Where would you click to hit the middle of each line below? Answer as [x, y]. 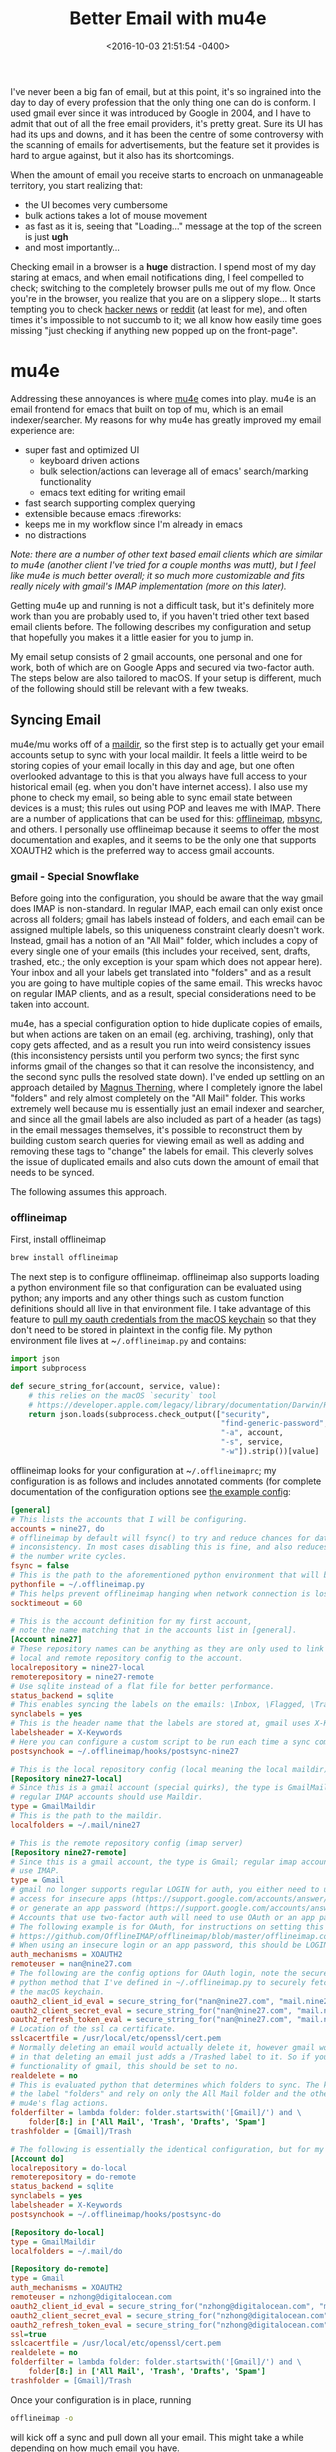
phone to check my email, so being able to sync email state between [151, 797]
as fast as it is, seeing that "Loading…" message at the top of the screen [173, 226]
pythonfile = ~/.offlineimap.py [77, 1584]
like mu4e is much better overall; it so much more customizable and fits [157, 575]
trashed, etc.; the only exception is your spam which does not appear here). [166, 961]
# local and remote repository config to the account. [127, 1658]
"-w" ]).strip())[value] [270, 1452]
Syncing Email [56, 720]
